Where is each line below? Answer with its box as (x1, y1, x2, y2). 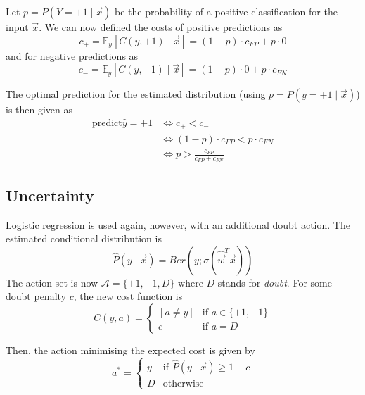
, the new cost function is (73, 289, 183, 303)
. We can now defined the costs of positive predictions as (39, 20, 283, 34)
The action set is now (6, 275, 98, 289)
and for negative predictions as (6, 48, 139, 63)
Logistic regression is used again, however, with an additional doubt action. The (6, 217, 350, 232)
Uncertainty (6, 184, 94, 206)
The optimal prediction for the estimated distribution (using (6, 87, 266, 101)
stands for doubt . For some (217, 275, 332, 289)
